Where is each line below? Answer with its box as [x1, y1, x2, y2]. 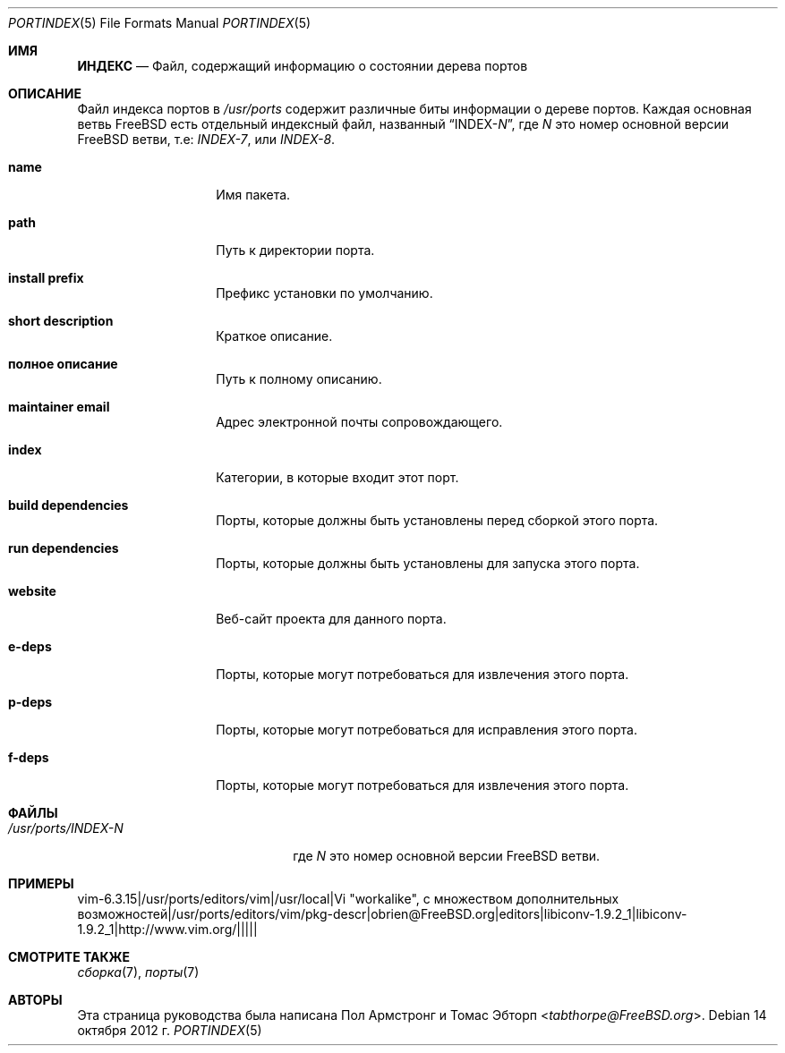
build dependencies [8, 497, 129, 513]
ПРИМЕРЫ [8, 876, 74, 891]
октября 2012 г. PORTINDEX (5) [77, 1023, 262, 1038]
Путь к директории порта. [216, 242, 375, 258]
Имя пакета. [216, 187, 291, 202]
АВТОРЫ [8, 992, 63, 1007]
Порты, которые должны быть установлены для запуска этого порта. [216, 556, 640, 571]
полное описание [8, 356, 118, 371]
